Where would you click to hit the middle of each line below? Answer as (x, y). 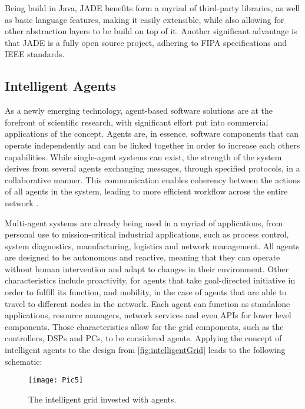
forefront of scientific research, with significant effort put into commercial (137, 122)
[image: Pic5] (56, 380)
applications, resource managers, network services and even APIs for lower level (148, 315)
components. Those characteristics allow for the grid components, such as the (144, 326)
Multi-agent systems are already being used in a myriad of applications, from (144, 222)
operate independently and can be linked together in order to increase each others (152, 145)
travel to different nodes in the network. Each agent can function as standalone (147, 303)
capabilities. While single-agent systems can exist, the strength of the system (143, 156)
